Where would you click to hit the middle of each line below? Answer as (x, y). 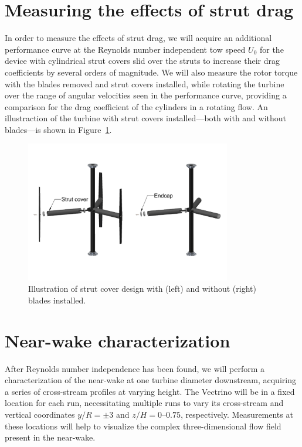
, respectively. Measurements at (237, 414)
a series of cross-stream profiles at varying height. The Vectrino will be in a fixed (150, 391)
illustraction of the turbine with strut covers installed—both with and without (146, 118)
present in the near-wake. (50, 437)
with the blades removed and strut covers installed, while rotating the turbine (145, 83)
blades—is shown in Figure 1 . (58, 129)
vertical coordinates (40, 414)
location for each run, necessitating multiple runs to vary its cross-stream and (144, 403)
